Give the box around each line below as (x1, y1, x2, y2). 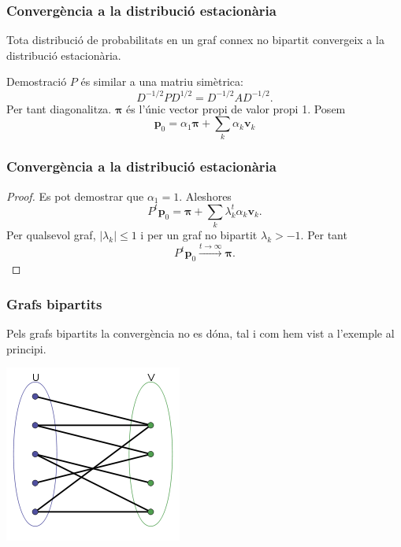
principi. (6, 340, 46, 357)
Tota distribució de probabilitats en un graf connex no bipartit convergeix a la (6, 31, 384, 48)
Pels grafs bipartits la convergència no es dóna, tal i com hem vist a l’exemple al (6, 325, 395, 342)
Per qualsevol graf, (6, 227, 96, 243)
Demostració (6, 73, 67, 90)
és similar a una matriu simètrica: (80, 73, 243, 90)
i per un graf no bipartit (140, 227, 258, 243)
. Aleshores (179, 187, 232, 204)
